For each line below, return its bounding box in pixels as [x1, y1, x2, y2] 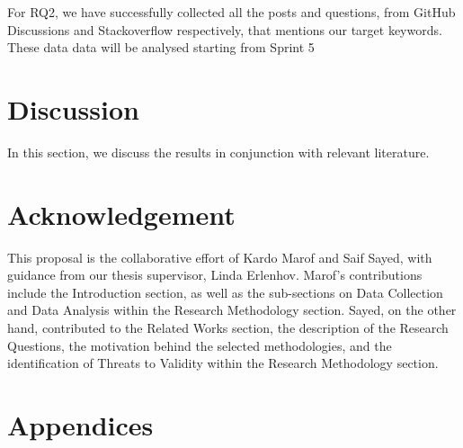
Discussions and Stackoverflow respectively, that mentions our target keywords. [7, 20, 442, 39]
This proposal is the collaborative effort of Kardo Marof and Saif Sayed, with [7, 247, 432, 266]
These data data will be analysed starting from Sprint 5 [7, 38, 315, 57]
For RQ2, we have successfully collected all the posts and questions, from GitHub [7, 3, 456, 21]
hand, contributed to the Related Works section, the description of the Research [7, 318, 449, 336]
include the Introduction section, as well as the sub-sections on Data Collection [7, 282, 443, 301]
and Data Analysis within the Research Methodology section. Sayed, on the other [7, 300, 457, 319]
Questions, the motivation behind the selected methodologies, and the [7, 336, 392, 354]
